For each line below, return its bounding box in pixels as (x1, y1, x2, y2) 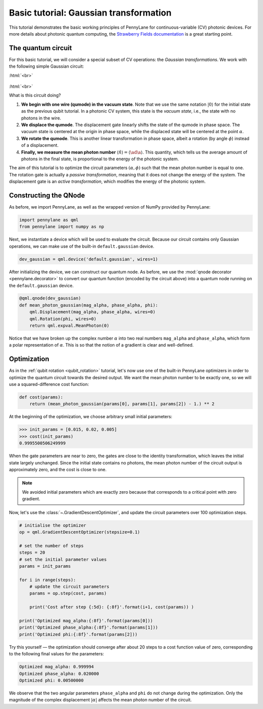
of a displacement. (21, 142, 58, 148)
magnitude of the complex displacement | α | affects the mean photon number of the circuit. (9, 697, 192, 703)
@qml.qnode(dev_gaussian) (19, 295, 81, 301)
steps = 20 (19, 550, 45, 556)
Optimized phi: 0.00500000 (19, 677, 84, 683)
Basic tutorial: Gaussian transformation (9, 7, 172, 18)
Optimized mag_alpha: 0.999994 (19, 664, 94, 670)
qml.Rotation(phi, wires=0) (29, 316, 97, 322)
